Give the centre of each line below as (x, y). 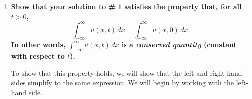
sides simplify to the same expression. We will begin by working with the (122, 82)
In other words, (38, 45)
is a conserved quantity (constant (179, 45)
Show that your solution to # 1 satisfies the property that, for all (126, 6)
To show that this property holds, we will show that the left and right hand (126, 72)
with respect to (38, 56)
